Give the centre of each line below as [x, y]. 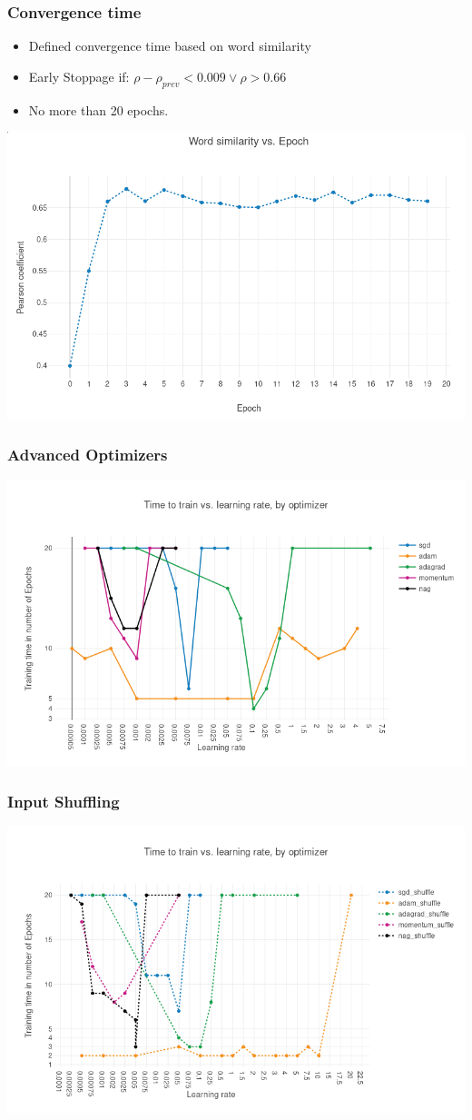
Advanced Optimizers [88, 455]
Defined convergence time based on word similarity [170, 46]
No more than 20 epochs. [98, 109]
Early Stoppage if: [79, 76]
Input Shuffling [64, 801]
